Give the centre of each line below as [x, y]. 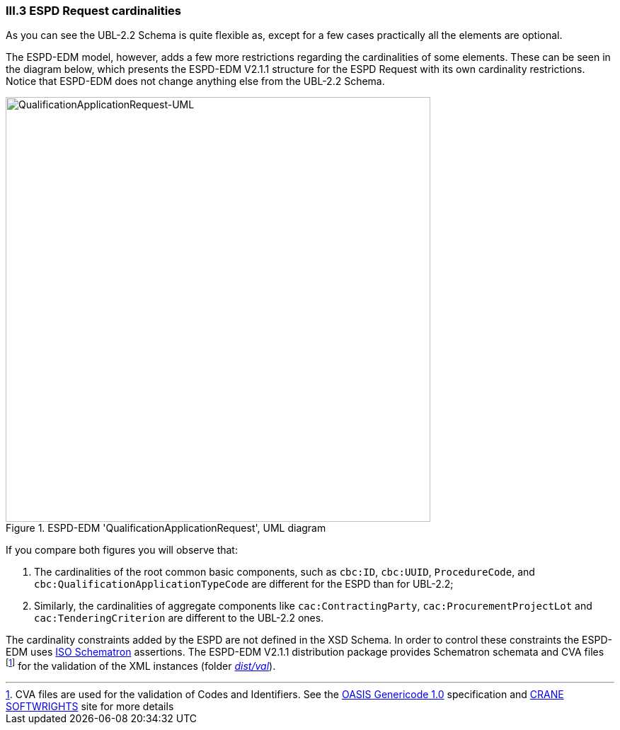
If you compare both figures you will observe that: [122, 550]
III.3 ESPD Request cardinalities [93, 11]
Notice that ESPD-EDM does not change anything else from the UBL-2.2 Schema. [195, 81]
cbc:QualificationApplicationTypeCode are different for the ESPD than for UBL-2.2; [244, 584]
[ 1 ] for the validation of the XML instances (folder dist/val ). [141, 665]
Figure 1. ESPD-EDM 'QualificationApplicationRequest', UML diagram [166, 528]
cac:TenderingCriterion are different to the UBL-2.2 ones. [179, 618]
